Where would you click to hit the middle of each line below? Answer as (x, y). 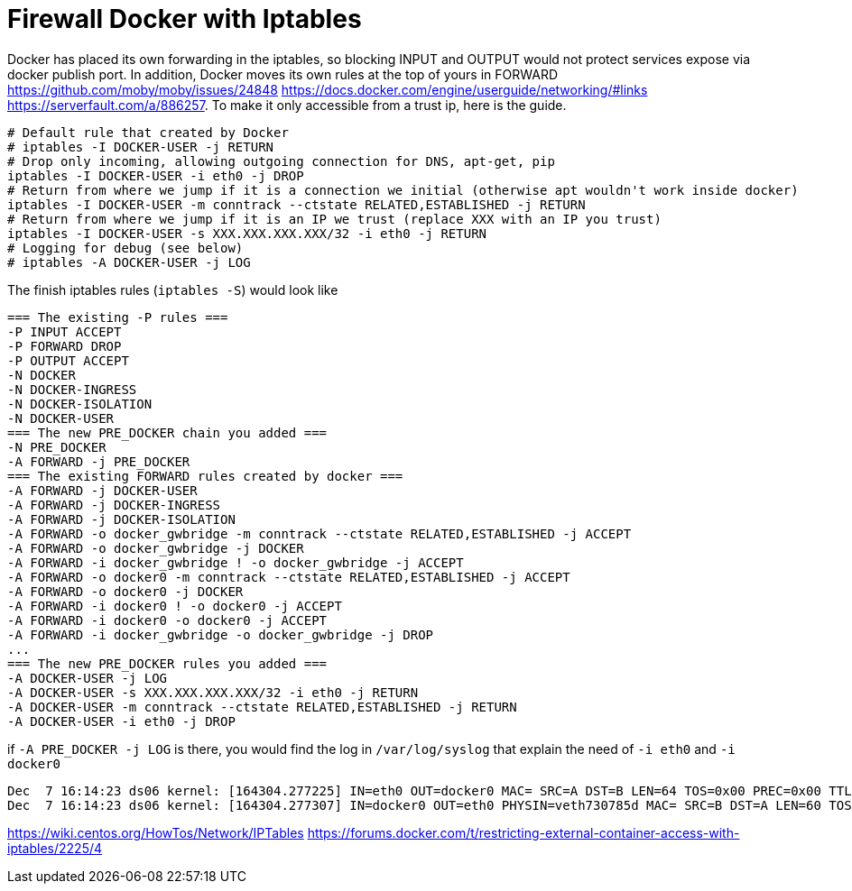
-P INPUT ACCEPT (65, 331)
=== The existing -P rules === (118, 317)
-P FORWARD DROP (65, 346)
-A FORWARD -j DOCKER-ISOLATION (121, 519)
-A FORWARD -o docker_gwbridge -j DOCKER (156, 548)
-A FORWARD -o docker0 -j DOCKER (125, 591)
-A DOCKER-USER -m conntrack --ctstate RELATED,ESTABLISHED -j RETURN (262, 707)
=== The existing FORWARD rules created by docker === (205, 476)
